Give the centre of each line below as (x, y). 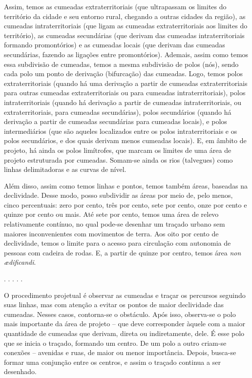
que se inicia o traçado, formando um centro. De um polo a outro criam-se (115, 343)
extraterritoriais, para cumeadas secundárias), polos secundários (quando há (118, 112)
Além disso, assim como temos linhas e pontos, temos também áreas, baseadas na (126, 185)
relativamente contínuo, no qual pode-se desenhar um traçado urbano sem (115, 224)
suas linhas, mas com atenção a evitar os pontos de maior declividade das (114, 304)
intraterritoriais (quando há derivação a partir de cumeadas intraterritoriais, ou (123, 102)
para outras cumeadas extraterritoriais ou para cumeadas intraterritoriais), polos (125, 93)
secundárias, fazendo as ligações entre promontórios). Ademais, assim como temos (126, 54)
